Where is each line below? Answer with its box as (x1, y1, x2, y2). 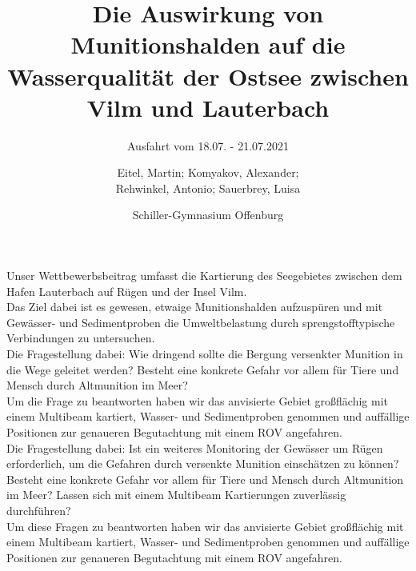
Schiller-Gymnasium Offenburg (132, 206, 284, 223)
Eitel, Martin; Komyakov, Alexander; (117, 164, 299, 181)
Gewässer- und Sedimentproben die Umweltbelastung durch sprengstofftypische (6, 313, 395, 330)
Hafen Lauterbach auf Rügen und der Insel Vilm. (6, 282, 247, 299)
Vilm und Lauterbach (86, 90, 330, 123)
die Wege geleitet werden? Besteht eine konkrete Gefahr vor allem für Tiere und (6, 361, 399, 377)
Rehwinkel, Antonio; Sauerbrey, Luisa (115, 179, 301, 196)
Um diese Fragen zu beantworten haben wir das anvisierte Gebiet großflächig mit (6, 517, 404, 534)
